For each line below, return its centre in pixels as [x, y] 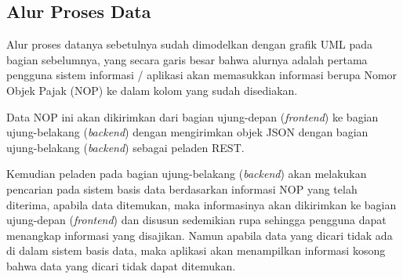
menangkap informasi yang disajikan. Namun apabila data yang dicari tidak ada [200, 235]
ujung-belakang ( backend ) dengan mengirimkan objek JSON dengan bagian [187, 132]
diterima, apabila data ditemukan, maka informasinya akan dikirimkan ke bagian [201, 204]
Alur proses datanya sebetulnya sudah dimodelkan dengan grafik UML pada [189, 44]
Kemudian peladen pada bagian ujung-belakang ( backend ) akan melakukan [187, 174]
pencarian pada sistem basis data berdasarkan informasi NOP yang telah [182, 188]
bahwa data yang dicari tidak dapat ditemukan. [121, 265]
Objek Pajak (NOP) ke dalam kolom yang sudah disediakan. [152, 90]
